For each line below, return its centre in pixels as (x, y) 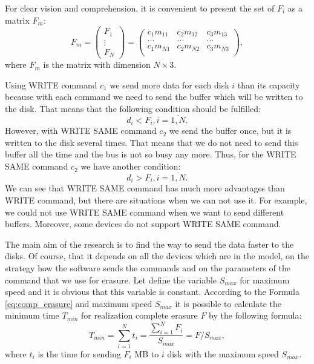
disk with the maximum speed (223, 353)
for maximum (265, 280)
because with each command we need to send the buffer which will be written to (154, 97)
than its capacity (269, 84)
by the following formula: (255, 315)
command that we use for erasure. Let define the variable (111, 280)
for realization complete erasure (139, 315)
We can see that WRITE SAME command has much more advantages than (145, 188)
